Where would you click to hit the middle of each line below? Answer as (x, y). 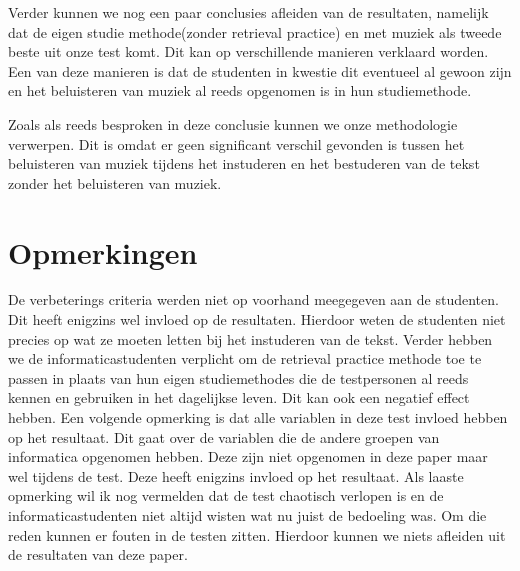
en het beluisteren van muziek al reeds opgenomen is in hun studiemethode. (240, 90)
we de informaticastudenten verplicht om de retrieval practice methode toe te (245, 358)
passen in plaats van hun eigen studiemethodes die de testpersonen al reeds (238, 377)
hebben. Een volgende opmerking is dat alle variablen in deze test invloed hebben (258, 417)
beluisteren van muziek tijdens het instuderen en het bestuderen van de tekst (244, 163)
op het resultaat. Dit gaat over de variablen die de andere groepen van (224, 436)
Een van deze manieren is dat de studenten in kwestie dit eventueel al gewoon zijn (260, 70)
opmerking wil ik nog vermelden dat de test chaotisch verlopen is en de (226, 495)
